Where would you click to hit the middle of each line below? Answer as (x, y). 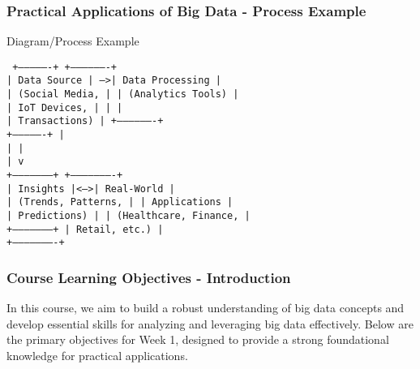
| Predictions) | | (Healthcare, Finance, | (129, 216)
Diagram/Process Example (73, 41)
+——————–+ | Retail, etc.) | (85, 229)
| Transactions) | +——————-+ (85, 121)
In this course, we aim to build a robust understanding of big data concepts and (206, 308)
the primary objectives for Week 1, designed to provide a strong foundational (198, 339)
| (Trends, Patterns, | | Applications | (120, 202)
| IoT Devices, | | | (65, 107)
